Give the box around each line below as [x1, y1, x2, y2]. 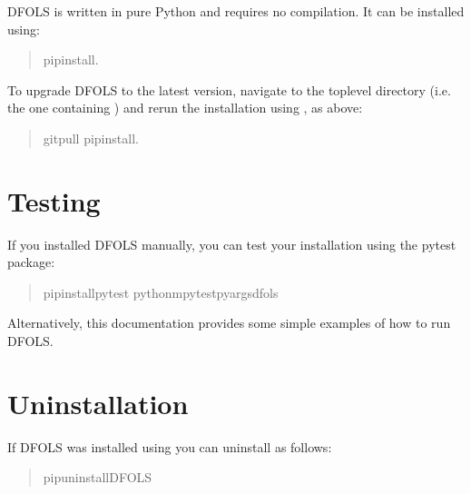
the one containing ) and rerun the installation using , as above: [7, 98, 363, 117]
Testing [7, 182, 101, 219]
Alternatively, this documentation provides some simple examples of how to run [7, 313, 451, 332]
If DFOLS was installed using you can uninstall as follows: [7, 437, 332, 456]
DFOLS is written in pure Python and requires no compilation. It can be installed [7, 2, 465, 20]
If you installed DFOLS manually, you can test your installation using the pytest [7, 234, 456, 253]
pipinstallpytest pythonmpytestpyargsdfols [43, 282, 279, 301]
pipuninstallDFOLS [43, 468, 152, 487]
